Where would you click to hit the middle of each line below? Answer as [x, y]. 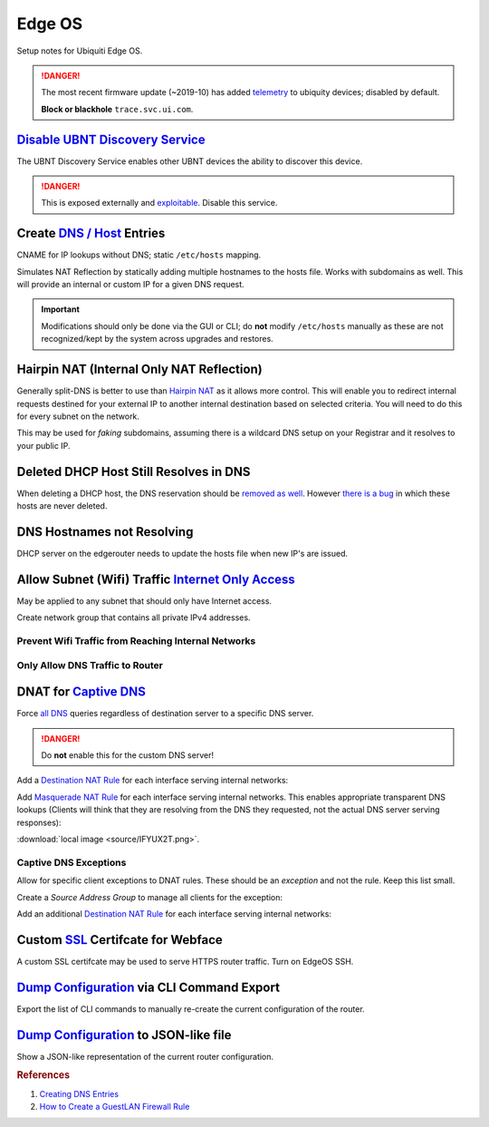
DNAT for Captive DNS [81, 692]
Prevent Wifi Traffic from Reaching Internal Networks [136, 641]
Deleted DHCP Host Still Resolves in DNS [134, 471]
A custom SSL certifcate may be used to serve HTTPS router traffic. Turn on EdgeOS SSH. [185, 961]
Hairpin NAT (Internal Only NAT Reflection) [139, 369]
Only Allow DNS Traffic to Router [90, 665]
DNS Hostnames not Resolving [105, 532]
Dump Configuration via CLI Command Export [149, 987]
